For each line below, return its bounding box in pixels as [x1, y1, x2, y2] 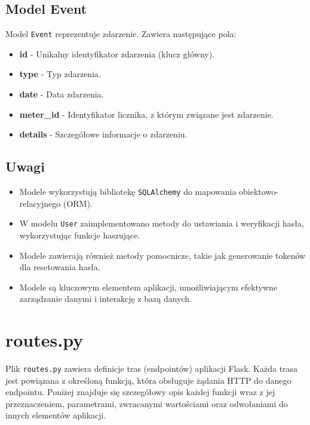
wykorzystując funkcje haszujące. [19, 228, 140, 241]
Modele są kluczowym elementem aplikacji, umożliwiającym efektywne [19, 280, 278, 293]
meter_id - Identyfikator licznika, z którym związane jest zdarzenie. [19, 108, 274, 120]
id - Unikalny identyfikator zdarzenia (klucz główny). [19, 47, 215, 60]
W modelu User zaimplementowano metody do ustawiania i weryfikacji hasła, [19, 217, 304, 230]
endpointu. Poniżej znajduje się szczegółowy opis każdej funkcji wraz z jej [5, 386, 275, 398]
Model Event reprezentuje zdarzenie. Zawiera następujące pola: [5, 27, 237, 40]
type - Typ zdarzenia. [19, 68, 101, 80]
